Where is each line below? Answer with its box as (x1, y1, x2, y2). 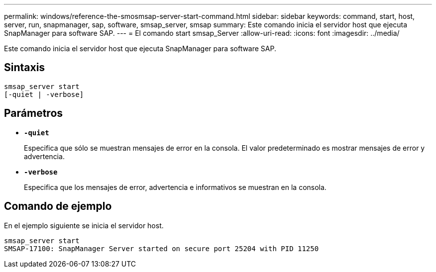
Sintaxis (4, 61, 45, 74)
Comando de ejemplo (4, 200, 112, 213)
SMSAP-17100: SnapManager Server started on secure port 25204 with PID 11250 (4, 244, 319, 253)
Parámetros (4, 107, 63, 120)
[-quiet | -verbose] (4, 90, 84, 98)
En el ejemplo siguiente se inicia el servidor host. (4, 221, 164, 230)
